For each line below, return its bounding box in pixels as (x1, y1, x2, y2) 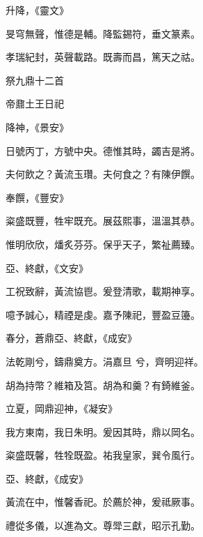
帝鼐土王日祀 (6, 96, 64, 111)
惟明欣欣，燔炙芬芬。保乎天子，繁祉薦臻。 (6, 236, 200, 251)
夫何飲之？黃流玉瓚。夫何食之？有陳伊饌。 (6, 167, 200, 181)
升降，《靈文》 (6, 3, 69, 17)
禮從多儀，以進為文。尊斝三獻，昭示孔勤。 (6, 518, 200, 533)
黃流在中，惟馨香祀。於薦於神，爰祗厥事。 (6, 494, 200, 509)
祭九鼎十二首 (6, 73, 64, 87)
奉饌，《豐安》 (6, 190, 69, 204)
